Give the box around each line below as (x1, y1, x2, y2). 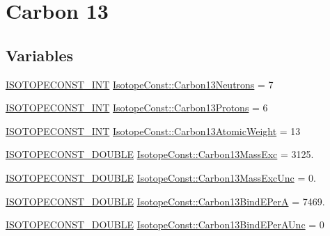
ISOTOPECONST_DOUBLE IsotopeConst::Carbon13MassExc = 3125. (6, 147, 314, 162)
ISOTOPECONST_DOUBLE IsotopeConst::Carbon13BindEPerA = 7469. (6, 194, 325, 208)
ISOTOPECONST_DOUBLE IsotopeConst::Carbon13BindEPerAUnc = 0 (6, 217, 324, 232)
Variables (6, 44, 74, 65)
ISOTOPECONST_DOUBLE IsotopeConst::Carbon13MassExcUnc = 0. (6, 170, 316, 184)
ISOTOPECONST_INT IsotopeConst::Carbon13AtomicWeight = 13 (6, 123, 301, 138)
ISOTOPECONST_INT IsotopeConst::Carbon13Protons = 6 (6, 100, 268, 115)
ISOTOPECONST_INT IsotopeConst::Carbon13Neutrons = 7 (6, 77, 274, 91)
